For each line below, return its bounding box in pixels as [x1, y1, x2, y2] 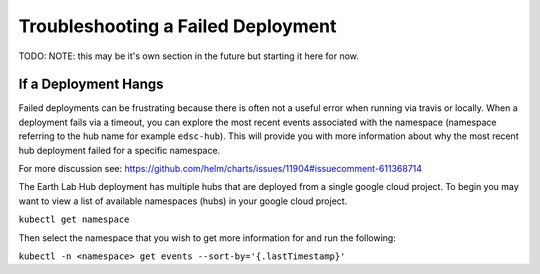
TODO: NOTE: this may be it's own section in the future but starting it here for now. [18, 50, 360, 62]
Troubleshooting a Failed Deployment [18, 15, 337, 37]
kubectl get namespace [18, 214, 130, 225]
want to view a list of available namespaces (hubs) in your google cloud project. [18, 195, 348, 207]
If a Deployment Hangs [18, 76, 164, 93]
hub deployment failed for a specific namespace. [18, 144, 221, 156]
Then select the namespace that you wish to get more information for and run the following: [18, 231, 397, 244]
